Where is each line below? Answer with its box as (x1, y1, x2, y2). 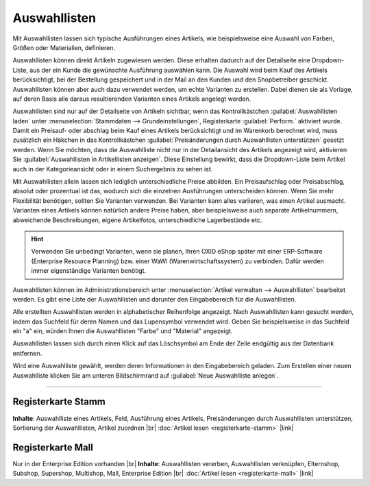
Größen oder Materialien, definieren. (12, 43, 116, 51)
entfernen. (12, 349, 42, 357)
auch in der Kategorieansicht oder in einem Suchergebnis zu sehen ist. (12, 165, 213, 173)
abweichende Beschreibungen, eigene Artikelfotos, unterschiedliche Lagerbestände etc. (12, 216, 262, 224)
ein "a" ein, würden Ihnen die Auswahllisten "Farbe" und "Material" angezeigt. (12, 327, 233, 335)
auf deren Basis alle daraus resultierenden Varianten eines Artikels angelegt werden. (12, 95, 251, 103)
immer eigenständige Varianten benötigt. (31, 267, 147, 275)
